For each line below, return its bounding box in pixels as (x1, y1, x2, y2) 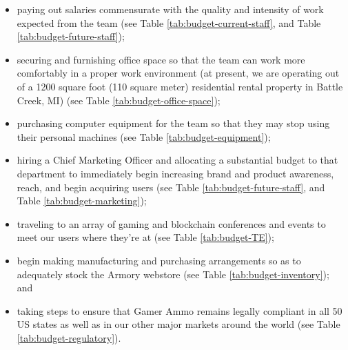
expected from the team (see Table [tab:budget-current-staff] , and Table (17, 15, 321, 30)
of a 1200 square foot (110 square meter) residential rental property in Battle (17, 79, 343, 93)
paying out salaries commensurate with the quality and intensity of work (17, 2, 324, 16)
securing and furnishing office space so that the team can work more (17, 52, 305, 66)
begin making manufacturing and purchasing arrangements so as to (17, 253, 301, 267)
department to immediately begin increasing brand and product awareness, (17, 166, 334, 180)
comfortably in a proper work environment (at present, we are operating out (17, 66, 340, 80)
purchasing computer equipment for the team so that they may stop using (17, 116, 330, 130)
